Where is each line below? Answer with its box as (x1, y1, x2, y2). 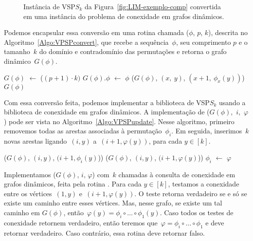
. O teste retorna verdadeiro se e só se (134, 188, 247, 198)
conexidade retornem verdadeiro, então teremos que (4, 217, 158, 227)
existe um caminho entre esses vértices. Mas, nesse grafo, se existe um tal (4, 198, 222, 208)
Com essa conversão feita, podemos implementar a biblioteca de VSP (4, 97, 210, 107)
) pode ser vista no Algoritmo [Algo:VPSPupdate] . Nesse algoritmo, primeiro (4, 116, 235, 126)
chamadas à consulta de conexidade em (118, 169, 235, 179)
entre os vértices (4, 188, 52, 198)
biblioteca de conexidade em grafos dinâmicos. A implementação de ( (4, 107, 210, 117)
